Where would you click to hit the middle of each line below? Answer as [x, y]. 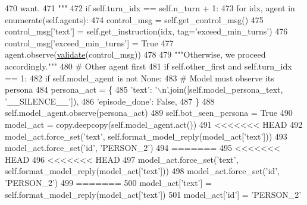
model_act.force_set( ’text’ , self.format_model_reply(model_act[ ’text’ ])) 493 [146, 136]
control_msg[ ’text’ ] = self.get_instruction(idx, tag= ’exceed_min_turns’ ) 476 [146, 31]
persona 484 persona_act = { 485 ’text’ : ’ [81, 89]
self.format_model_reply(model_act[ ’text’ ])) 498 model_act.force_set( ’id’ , [142, 171]
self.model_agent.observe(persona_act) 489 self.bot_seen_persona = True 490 [149, 113]
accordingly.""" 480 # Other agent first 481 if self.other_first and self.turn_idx [148, 66]
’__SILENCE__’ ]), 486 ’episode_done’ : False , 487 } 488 [110, 101]
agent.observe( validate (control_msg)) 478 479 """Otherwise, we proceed [135, 54]
